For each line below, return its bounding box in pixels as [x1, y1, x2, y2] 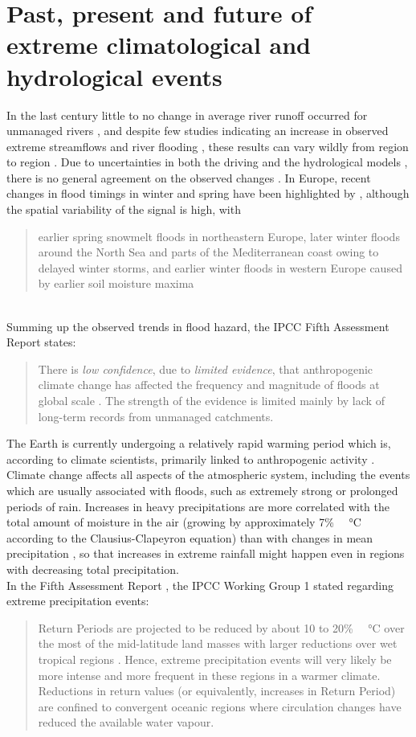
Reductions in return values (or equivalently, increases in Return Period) [38, 682, 396, 699]
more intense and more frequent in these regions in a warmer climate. [38, 666, 381, 683]
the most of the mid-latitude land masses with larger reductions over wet [38, 635, 398, 652]
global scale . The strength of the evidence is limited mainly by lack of [38, 392, 385, 408]
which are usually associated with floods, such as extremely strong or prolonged [6, 481, 398, 498]
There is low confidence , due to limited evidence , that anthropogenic [38, 360, 373, 377]
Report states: [6, 334, 76, 350]
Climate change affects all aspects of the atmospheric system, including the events [6, 466, 410, 483]
